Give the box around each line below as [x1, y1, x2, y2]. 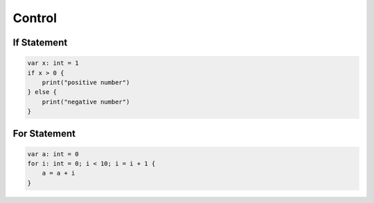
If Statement [12, 37, 68, 48]
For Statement [12, 128, 76, 139]
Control [12, 10, 57, 26]
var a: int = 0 [27, 150, 79, 158]
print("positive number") [42, 78, 130, 86]
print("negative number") [42, 97, 130, 106]
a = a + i [42, 169, 75, 177]
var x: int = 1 [27, 59, 79, 67]
